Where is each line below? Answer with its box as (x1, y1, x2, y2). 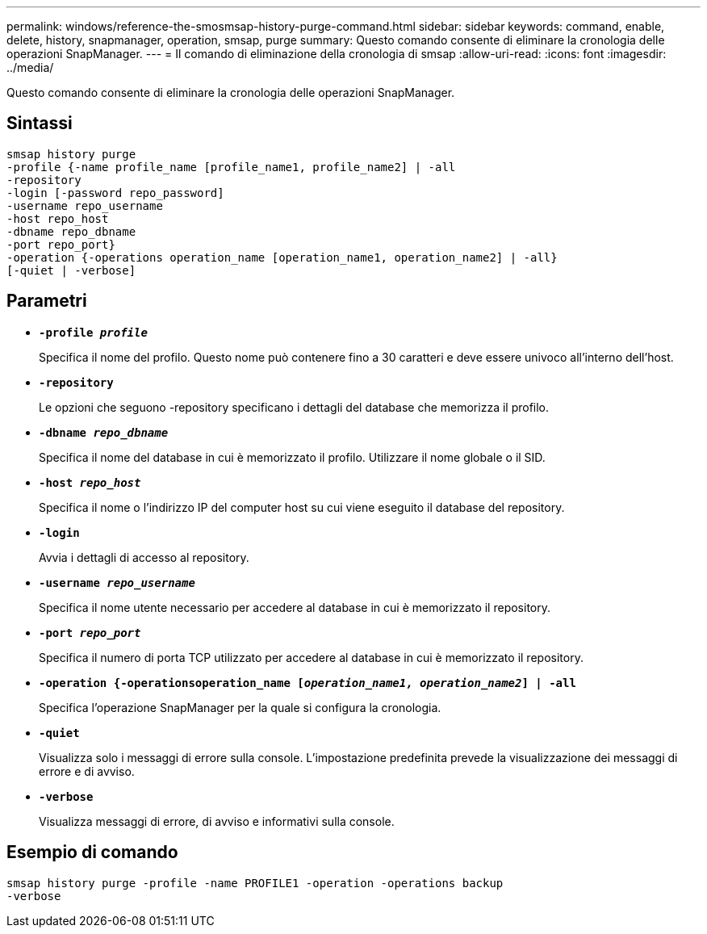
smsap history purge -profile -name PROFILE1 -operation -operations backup (6, 876, 504, 890)
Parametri (6, 291, 87, 312)
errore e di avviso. (39, 764, 135, 778)
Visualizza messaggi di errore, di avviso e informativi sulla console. (39, 814, 395, 828)
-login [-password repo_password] (6, 186, 224, 199)
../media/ (6, 61, 54, 74)
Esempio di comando (6, 842, 178, 863)
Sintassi (6, 113, 73, 134)
